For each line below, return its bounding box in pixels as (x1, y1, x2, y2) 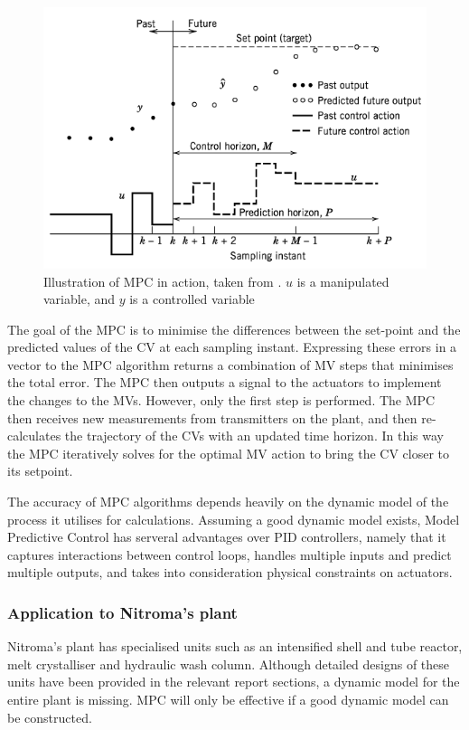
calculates (7, 426, 61, 445)
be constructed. (7, 707, 92, 726)
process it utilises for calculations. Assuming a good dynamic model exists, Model (7, 509, 460, 528)
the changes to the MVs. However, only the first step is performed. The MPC (7, 391, 436, 410)
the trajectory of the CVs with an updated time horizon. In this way (64, 426, 444, 445)
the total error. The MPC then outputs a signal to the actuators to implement (7, 373, 442, 392)
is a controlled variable (129, 289, 255, 308)
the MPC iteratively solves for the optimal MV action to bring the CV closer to (7, 443, 450, 462)
